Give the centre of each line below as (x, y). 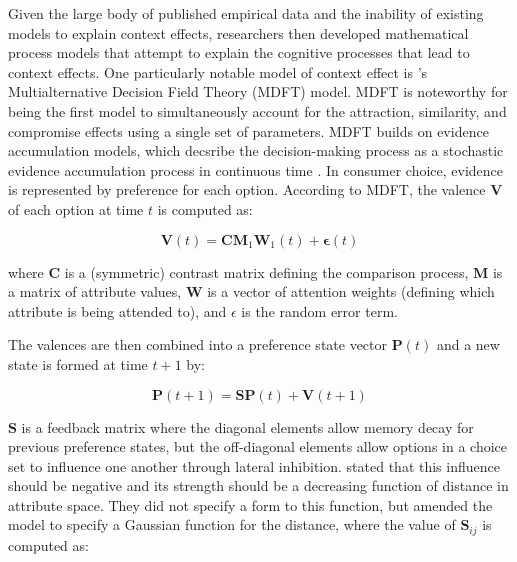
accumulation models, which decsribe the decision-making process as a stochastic (256, 150)
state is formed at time (78, 363)
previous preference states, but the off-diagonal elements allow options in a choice (258, 446)
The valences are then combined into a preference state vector (198, 344)
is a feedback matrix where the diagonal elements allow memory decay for (247, 426)
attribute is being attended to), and (117, 310)
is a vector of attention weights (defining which (351, 291)
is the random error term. (319, 310)
